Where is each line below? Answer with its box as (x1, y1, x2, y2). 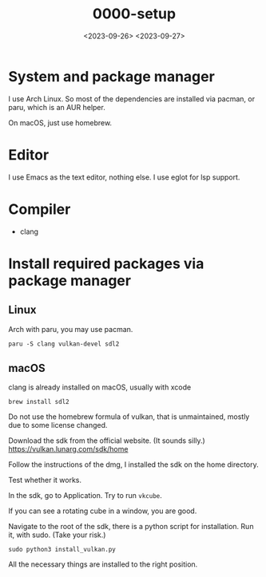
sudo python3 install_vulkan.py (8, 546, 116, 554)
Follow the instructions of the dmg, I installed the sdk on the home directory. (8, 460, 260, 469)
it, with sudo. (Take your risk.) (8, 530, 106, 539)
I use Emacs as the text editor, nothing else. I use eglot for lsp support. (8, 172, 240, 182)
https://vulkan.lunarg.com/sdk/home (8, 445, 129, 454)
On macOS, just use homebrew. (8, 117, 113, 128)
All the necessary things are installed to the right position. (8, 559, 198, 569)
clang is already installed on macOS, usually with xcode (8, 382, 192, 392)
